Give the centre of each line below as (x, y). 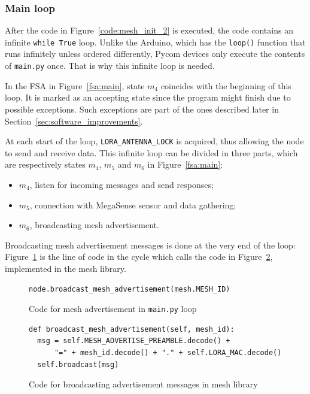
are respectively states (45, 164)
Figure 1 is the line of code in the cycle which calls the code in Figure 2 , (139, 257)
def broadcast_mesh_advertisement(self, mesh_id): (132, 329)
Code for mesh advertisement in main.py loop (113, 309)
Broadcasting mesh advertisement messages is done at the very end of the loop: (150, 245)
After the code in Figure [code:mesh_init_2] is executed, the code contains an (149, 30)
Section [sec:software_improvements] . (74, 121)
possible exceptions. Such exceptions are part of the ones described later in (142, 109)
